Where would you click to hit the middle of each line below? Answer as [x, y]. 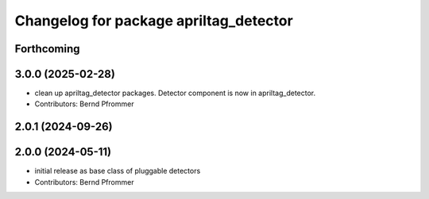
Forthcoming [47, 49]
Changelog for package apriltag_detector [154, 21]
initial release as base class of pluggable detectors [118, 171]
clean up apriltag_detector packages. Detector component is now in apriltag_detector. [175, 93]
